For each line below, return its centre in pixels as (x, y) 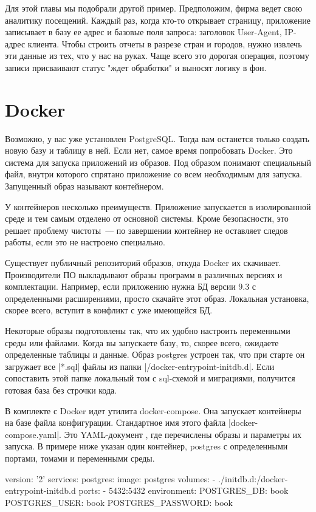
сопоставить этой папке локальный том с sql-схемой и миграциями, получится (150, 378)
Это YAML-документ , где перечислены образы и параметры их (183, 434)
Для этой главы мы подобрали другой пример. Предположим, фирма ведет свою (154, 8)
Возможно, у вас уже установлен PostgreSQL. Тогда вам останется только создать (157, 138)
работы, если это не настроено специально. (85, 242)
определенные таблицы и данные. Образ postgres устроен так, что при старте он (155, 354)
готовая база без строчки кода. (61, 390)
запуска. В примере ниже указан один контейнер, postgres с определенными (146, 446)
